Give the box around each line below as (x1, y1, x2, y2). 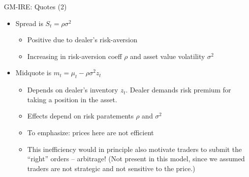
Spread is (15, 18, 43, 28)
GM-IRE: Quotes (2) (4, 1, 67, 11)
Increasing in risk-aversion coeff (27, 51, 122, 61)
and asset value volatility (130, 51, 205, 61)
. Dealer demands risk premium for (125, 85, 231, 95)
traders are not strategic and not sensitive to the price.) (27, 163, 195, 173)
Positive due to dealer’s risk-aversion (27, 34, 138, 45)
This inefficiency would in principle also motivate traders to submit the (27, 144, 242, 154)
